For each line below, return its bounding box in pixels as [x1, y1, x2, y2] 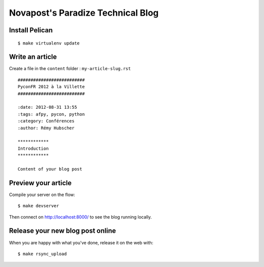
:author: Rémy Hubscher [18, 125, 75, 131]
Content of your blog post [18, 166, 83, 171]
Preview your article [9, 179, 72, 187]
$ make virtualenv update [18, 40, 80, 46]
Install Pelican [9, 26, 53, 34]
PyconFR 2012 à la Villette [18, 84, 85, 90]
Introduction [18, 146, 49, 151]
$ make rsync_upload [18, 251, 67, 257]
